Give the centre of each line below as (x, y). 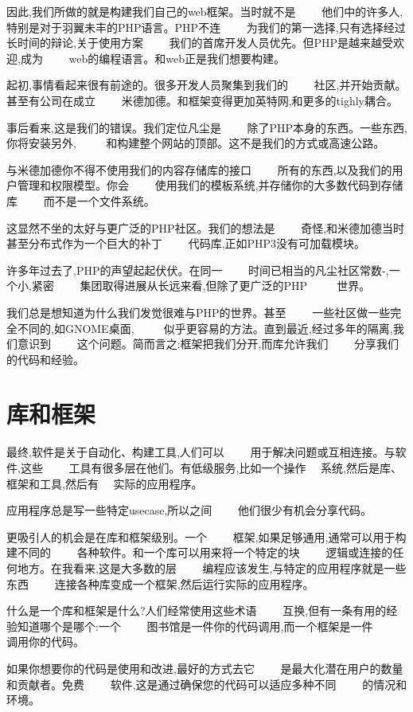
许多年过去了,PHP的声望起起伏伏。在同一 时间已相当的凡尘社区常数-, (198, 270)
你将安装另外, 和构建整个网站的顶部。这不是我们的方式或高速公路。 (196, 143)
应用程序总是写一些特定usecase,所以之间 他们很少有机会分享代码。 (189, 510)
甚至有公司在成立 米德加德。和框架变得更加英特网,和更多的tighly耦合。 (202, 100)
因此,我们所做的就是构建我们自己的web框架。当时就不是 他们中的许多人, (205, 11)
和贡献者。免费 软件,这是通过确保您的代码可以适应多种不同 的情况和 (207, 684)
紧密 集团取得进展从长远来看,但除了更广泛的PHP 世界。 (201, 286)
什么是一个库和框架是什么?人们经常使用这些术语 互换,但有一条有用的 (197, 610)
